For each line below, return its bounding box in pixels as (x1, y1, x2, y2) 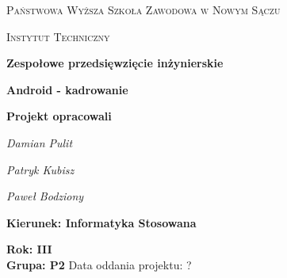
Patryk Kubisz (6, 161, 75, 177)
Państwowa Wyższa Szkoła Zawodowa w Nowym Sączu (6, 2, 281, 17)
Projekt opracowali (6, 108, 112, 124)
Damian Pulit (6, 134, 73, 150)
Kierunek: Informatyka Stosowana (6, 214, 197, 230)
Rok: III (6, 241, 52, 257)
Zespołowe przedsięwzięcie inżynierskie (6, 55, 224, 71)
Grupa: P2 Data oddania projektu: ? (6, 256, 192, 272)
